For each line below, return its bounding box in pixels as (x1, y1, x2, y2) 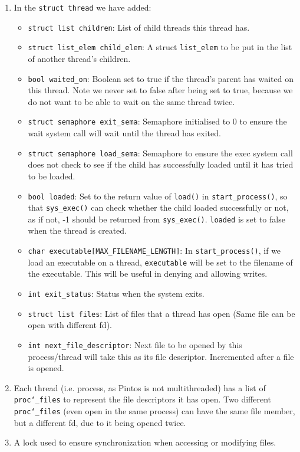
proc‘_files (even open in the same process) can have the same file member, (14, 404, 295, 417)
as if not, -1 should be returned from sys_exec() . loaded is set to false (28, 212, 285, 225)
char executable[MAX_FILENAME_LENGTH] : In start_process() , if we (28, 244, 281, 257)
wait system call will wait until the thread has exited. (28, 127, 221, 139)
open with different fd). (28, 319, 112, 331)
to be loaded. (28, 169, 75, 182)
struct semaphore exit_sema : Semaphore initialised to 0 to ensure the (28, 115, 287, 127)
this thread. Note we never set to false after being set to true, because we (28, 84, 293, 96)
